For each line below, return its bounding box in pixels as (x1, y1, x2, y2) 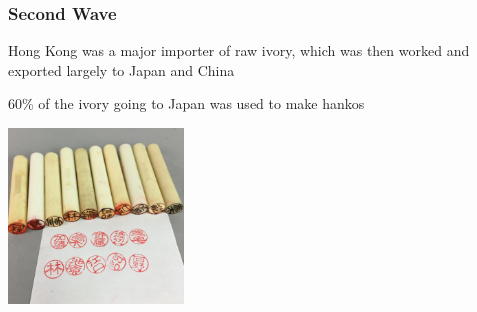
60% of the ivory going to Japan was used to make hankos (8, 93, 365, 114)
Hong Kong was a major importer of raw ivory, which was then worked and (8, 40, 470, 61)
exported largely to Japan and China (8, 59, 235, 80)
